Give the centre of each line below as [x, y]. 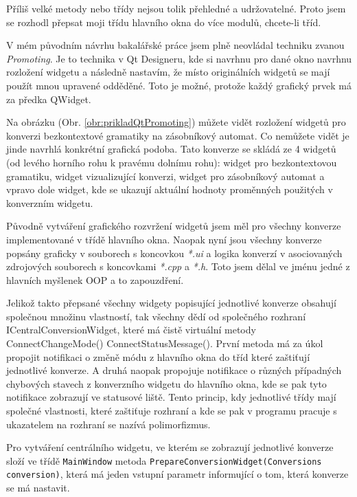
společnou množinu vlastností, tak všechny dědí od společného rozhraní [156, 316]
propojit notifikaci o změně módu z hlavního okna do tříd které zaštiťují [158, 356]
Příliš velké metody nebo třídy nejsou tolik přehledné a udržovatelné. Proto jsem [176, 8]
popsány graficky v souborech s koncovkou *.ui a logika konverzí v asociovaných [174, 253]
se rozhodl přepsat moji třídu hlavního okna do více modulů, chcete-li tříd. [164, 22]
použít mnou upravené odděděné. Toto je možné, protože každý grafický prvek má [179, 85]
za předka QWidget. [49, 99]
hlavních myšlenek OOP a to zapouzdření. [95, 279]
